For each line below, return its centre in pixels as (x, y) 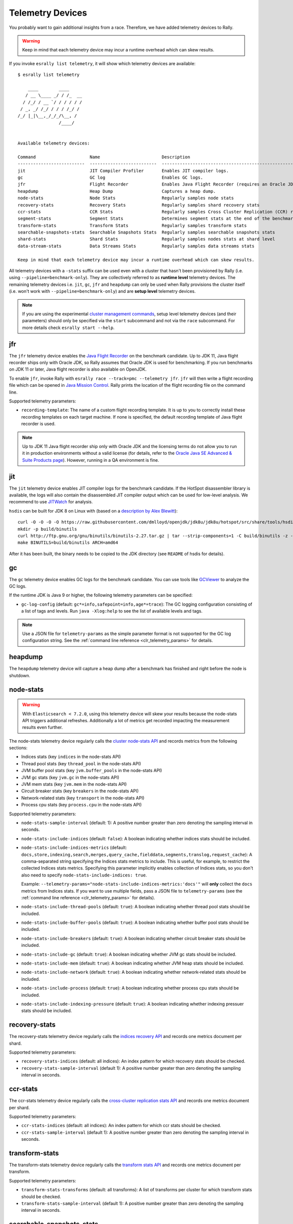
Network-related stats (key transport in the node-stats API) (83, 798)
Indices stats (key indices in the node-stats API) (71, 757)
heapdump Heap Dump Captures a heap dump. (117, 191)
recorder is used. (38, 424)
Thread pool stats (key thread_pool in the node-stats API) (81, 763)
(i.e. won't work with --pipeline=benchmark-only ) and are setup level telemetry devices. (103, 291)
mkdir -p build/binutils (47, 529)
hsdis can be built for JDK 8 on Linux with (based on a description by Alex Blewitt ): (93, 511)
